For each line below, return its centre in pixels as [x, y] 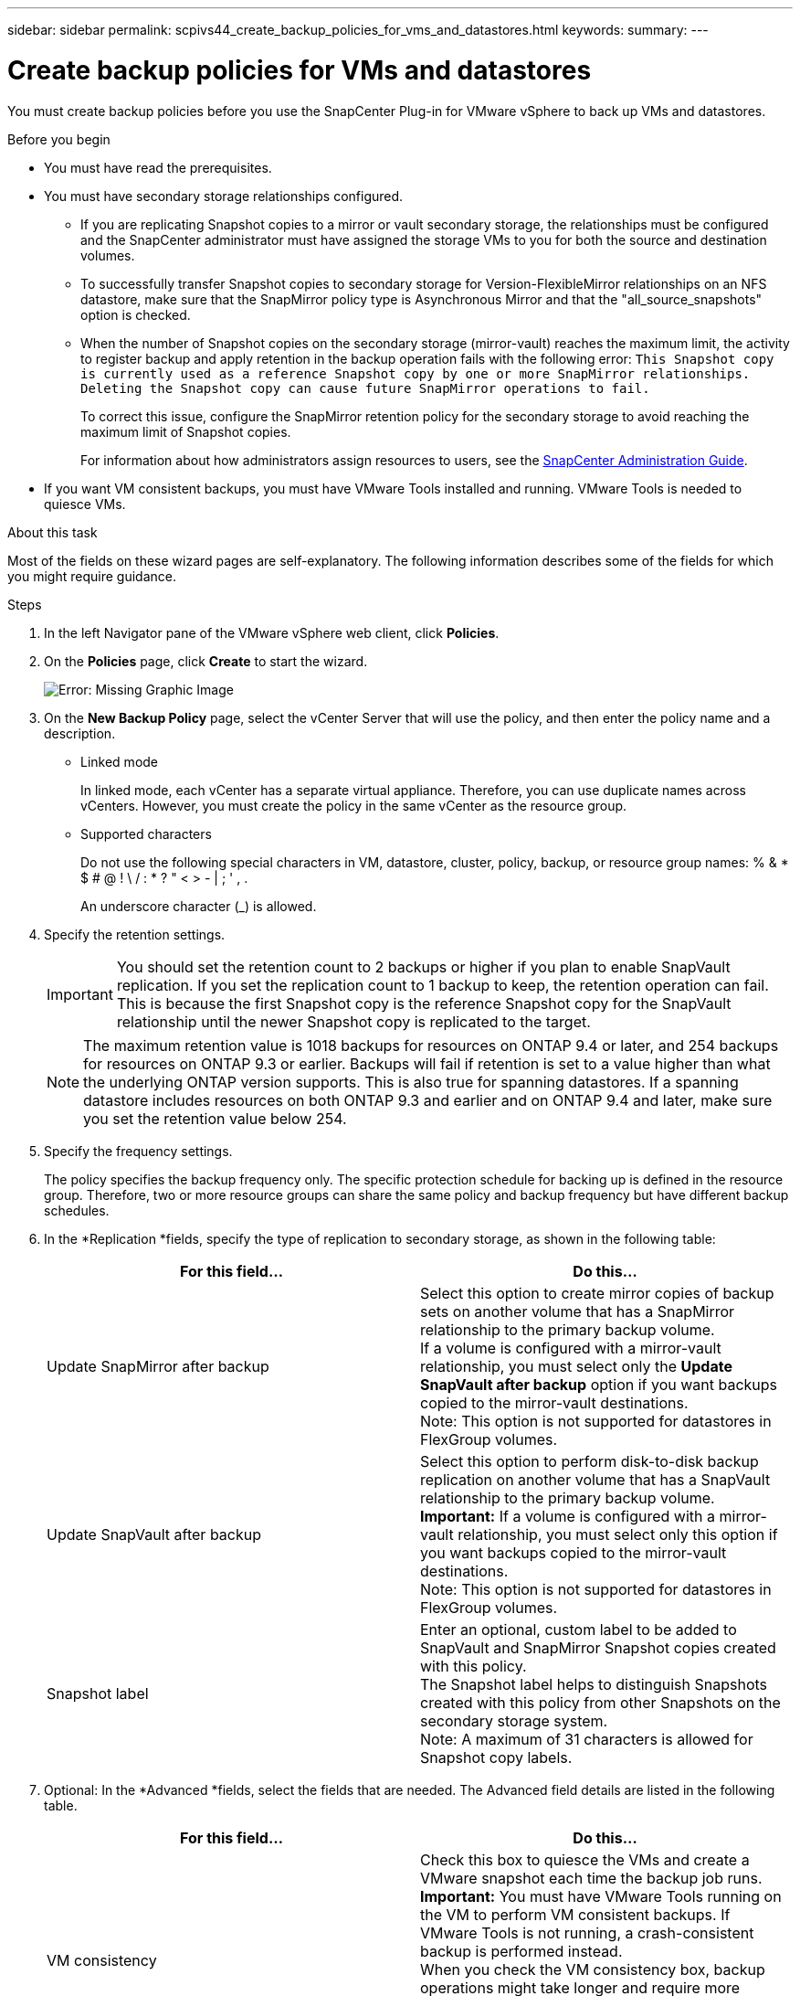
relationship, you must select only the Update [576, 1366]
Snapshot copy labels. [496, 1757]
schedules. [77, 1210]
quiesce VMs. [85, 504]
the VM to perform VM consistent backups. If [575, 1914]
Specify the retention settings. [135, 934]
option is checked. [136, 314]
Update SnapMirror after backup [158, 1366]
